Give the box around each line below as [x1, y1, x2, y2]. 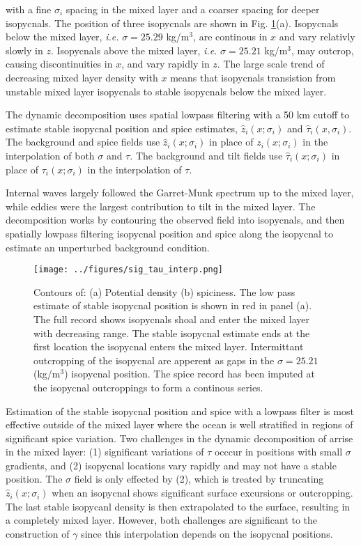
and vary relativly [279, 29, 355, 44]
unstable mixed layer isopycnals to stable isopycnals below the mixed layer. [6, 84, 327, 98]
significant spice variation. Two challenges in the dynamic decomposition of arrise [6, 430, 353, 445]
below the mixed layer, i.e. [6, 29, 119, 44]
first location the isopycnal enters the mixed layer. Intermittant [33, 339, 304, 354]
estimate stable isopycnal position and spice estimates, [6, 120, 238, 135]
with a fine [6, 2, 52, 16]
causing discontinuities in [6, 56, 113, 71]
